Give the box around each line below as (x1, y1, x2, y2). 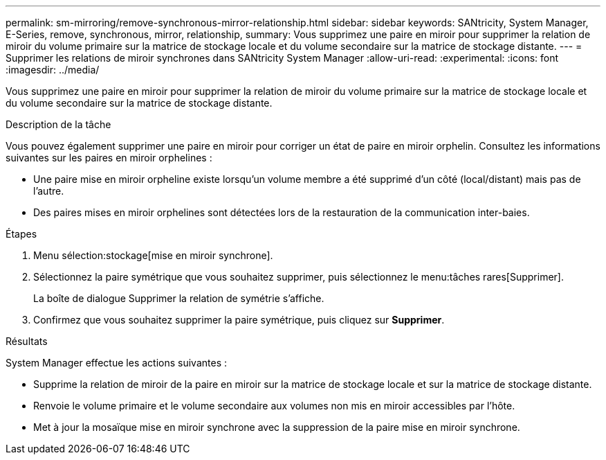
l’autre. (33, 185, 64, 197)
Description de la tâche (6, 118, 111, 130)
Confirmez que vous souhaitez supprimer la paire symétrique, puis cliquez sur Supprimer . (33, 314, 445, 326)
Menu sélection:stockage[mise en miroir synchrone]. (33, 249, 273, 261)
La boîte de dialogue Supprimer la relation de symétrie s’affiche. (33, 292, 324, 304)
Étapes (6, 228, 37, 240)
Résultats (6, 335, 48, 347)
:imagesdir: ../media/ (6, 64, 100, 76)
